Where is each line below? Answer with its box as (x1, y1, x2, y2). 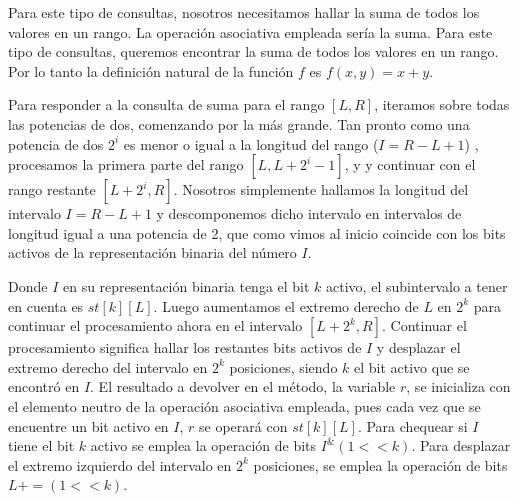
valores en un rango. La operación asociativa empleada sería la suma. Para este (8, 21, 493, 42)
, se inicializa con (406, 376, 511, 397)
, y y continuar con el (344, 154, 476, 175)
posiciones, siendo (229, 356, 338, 377)
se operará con (199, 415, 288, 436)
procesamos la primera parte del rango (8, 154, 244, 175)
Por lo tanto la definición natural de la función (8, 60, 294, 81)
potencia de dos (8, 133, 104, 154)
